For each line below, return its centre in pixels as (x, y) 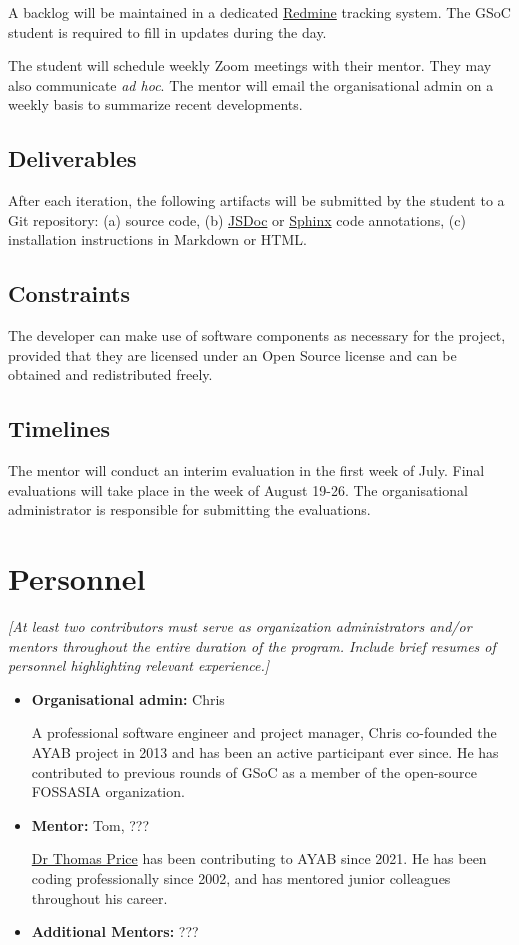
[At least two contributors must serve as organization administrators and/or (240, 626)
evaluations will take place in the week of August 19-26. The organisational (238, 489)
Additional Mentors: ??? (115, 931)
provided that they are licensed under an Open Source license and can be (232, 354)
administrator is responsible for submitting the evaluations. (189, 509)
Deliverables (72, 158)
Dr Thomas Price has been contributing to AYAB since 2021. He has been (259, 858)
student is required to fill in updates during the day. (167, 31)
